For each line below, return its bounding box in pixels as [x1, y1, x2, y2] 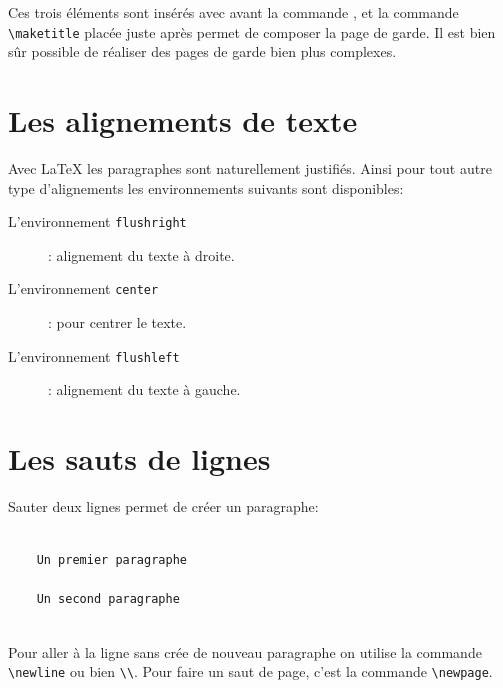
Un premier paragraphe [36, 553, 187, 568]
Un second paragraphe [36, 592, 180, 607]
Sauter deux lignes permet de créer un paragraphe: [8, 496, 319, 517]
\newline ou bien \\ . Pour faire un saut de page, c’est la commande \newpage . [8, 661, 493, 682]
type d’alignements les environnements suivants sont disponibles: [8, 177, 404, 198]
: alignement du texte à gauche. [48, 379, 241, 400]
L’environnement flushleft [8, 345, 180, 366]
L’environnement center [8, 278, 159, 299]
